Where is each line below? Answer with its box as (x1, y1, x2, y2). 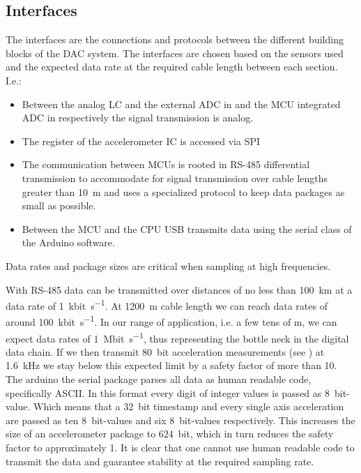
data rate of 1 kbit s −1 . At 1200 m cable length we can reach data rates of (6, 296, 328, 313)
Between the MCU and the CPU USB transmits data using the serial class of (22, 221, 352, 236)
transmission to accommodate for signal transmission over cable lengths (22, 170, 328, 185)
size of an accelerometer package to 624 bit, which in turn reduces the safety (6, 426, 334, 441)
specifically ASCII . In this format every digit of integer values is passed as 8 (6, 385, 330, 400)
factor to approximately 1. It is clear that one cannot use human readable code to (6, 440, 355, 455)
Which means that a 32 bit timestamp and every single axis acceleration (33, 399, 344, 414)
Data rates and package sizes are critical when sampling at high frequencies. (6, 258, 331, 273)
